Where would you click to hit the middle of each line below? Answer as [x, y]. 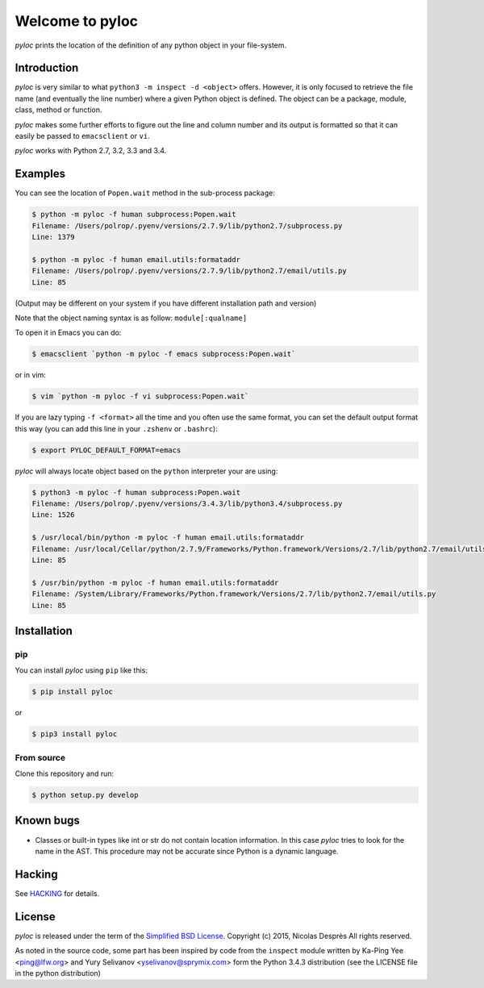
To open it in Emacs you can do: [68, 333]
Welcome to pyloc [77, 21]
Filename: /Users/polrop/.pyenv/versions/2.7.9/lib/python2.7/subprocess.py [187, 225]
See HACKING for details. [57, 893]
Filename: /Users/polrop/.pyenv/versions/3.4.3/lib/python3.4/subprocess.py [187, 504]
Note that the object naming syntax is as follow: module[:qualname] [131, 318]
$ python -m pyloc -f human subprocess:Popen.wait [134, 215]
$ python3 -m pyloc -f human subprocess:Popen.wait [136, 492]
